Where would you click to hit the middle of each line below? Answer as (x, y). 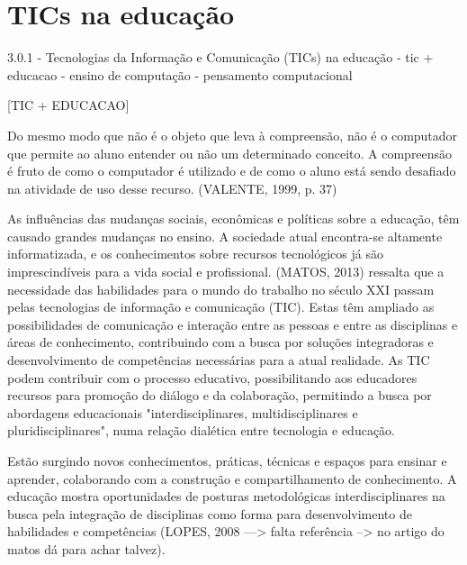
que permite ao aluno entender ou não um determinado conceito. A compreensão (230, 153)
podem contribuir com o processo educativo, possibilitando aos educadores (212, 377)
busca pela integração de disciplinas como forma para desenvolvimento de (210, 513)
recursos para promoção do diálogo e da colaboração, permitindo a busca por (220, 395)
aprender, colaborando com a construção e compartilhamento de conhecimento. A (232, 478)
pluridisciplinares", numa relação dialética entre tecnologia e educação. (201, 430)
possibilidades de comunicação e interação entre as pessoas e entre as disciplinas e (233, 324)
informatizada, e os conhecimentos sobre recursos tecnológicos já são (195, 254)
